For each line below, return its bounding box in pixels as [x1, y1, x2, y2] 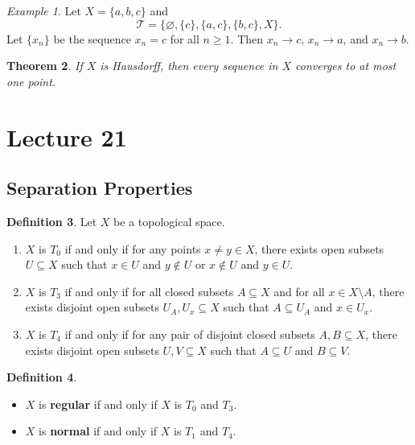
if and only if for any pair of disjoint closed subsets [64, 325, 315, 342]
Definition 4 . [6, 369, 77, 385]
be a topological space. [113, 212, 225, 229]
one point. [6, 72, 56, 89]
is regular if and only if [39, 395, 158, 412]
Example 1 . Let [6, 2, 81, 19]
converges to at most [295, 57, 397, 74]
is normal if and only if [39, 422, 158, 439]
